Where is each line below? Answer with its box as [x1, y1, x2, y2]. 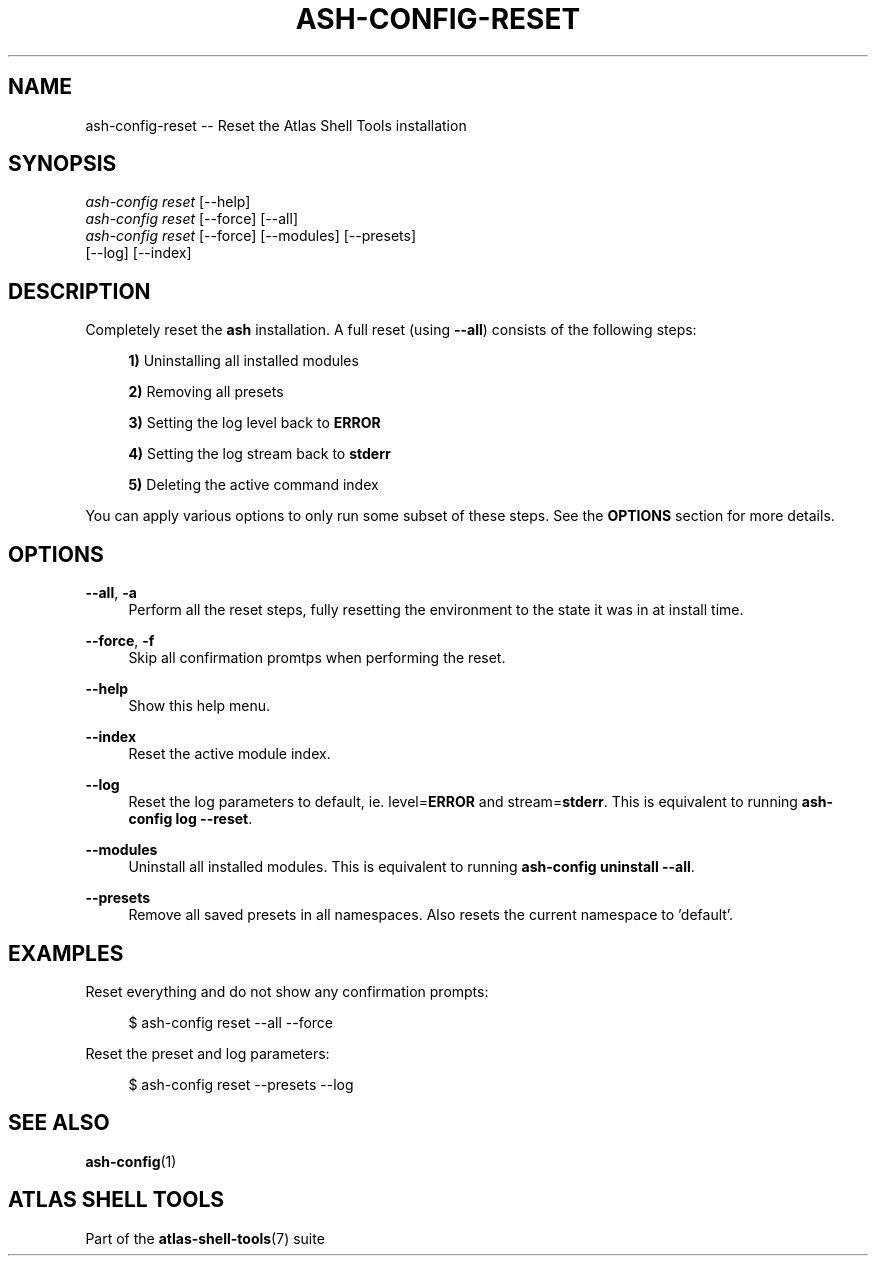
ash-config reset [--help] [85, 193, 251, 211]
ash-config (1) [85, 1152, 177, 1170]
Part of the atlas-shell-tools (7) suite [85, 1229, 325, 1247]
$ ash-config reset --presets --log [128, 1075, 354, 1093]
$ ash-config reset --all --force [128, 1013, 334, 1031]
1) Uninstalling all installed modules [128, 352, 359, 370]
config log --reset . [128, 810, 253, 828]
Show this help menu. [128, 697, 271, 715]
